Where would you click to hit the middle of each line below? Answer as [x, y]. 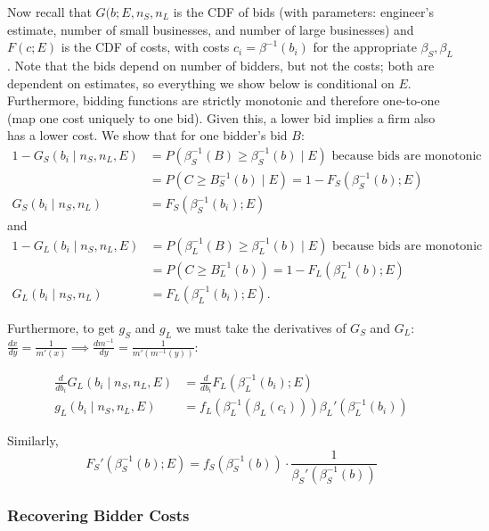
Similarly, [33, 440]
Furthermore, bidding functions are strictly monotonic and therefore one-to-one [224, 100]
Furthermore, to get [61, 327]
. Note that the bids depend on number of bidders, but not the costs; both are [221, 65]
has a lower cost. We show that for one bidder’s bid [147, 135]
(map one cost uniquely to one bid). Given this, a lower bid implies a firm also [221, 117]
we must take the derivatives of [261, 327]
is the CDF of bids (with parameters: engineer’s [303, 12]
